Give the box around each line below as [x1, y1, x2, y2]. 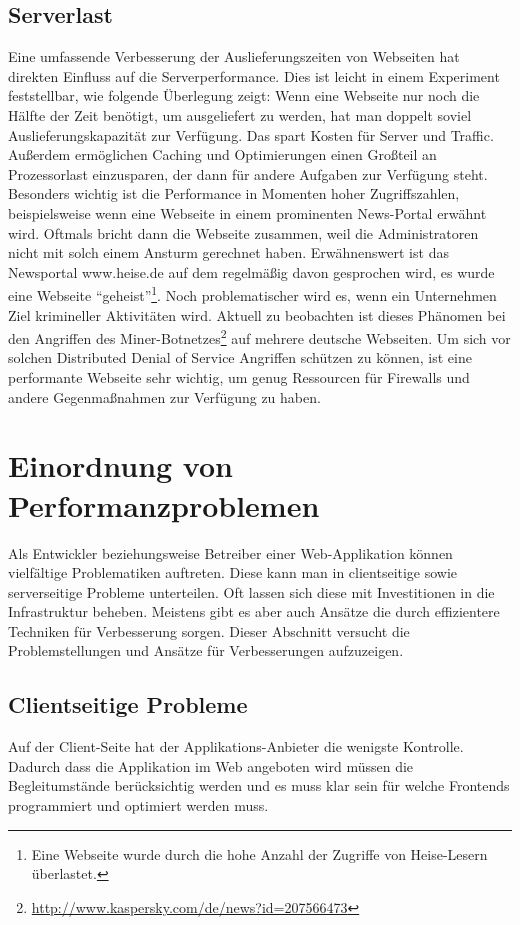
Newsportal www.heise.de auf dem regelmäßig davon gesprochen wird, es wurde [8, 261, 495, 282]
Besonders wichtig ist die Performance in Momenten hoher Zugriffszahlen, [8, 183, 460, 204]
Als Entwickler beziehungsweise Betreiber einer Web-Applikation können [8, 542, 453, 563]
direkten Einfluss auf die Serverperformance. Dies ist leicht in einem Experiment [8, 65, 500, 86]
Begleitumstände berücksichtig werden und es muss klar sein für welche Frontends [8, 775, 510, 796]
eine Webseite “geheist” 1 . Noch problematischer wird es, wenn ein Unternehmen [8, 282, 497, 305]
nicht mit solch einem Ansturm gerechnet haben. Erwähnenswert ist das [8, 242, 449, 263]
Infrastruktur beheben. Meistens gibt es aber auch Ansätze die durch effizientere [8, 601, 500, 622]
